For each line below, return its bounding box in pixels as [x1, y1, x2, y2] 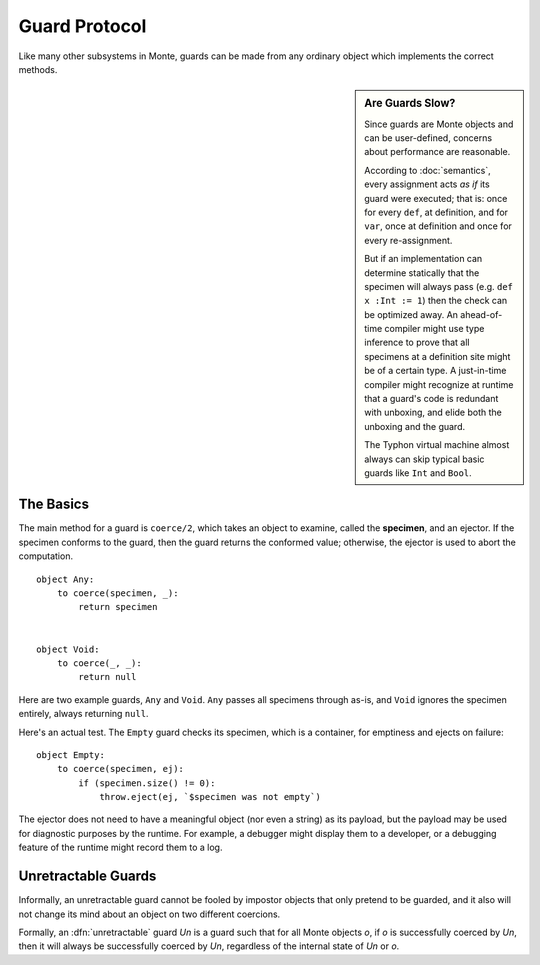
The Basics [18, 496, 90, 513]
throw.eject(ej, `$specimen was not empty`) [99, 791, 322, 803]
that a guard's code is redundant [364, 393, 499, 405]
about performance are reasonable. [364, 146, 511, 158]
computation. [18, 550, 74, 562]
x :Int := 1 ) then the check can [364, 295, 508, 307]
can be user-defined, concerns [364, 131, 493, 144]
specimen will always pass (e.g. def [364, 280, 514, 292]
